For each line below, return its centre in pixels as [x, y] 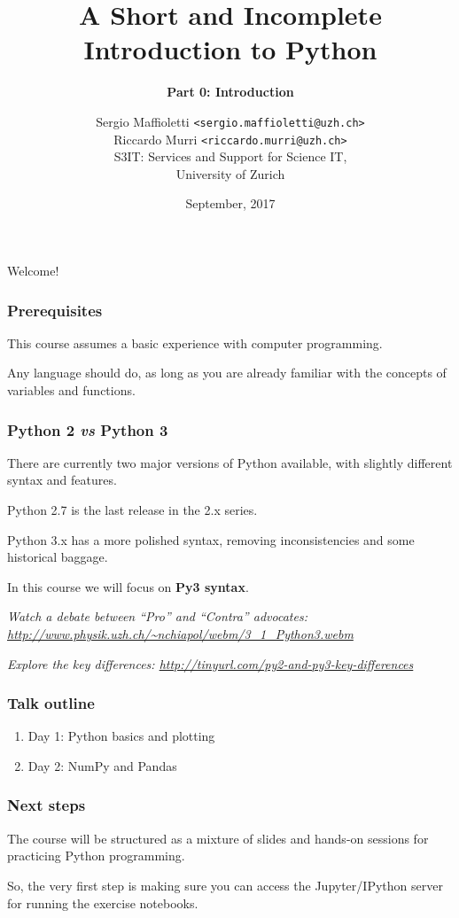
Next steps [47, 805]
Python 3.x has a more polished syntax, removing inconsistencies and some [211, 539]
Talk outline [51, 703]
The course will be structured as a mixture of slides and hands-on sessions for [218, 838]
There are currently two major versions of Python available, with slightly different [230, 462]
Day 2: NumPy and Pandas [102, 765]
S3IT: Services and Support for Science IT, [230, 156]
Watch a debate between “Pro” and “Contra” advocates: [157, 616]
